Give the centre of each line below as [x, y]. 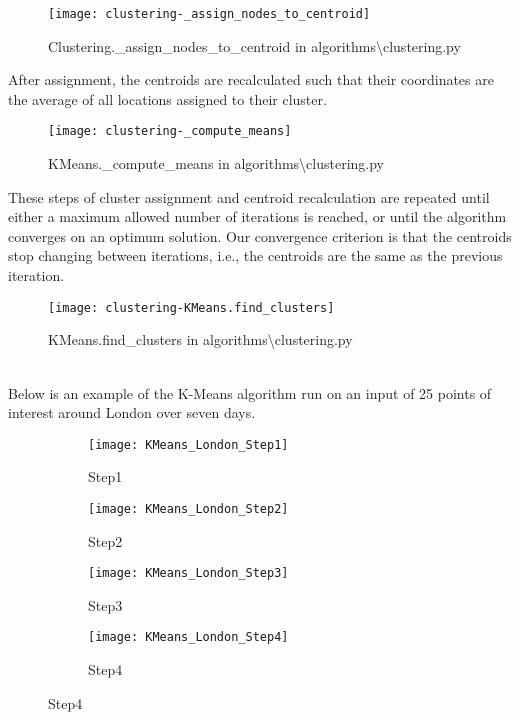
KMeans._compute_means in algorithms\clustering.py [216, 163]
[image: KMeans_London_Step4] [188, 637]
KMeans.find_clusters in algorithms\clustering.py [200, 339]
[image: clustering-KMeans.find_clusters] [191, 307]
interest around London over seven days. [132, 412]
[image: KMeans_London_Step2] [188, 508]
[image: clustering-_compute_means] [170, 131]
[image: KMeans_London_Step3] [188, 573]
